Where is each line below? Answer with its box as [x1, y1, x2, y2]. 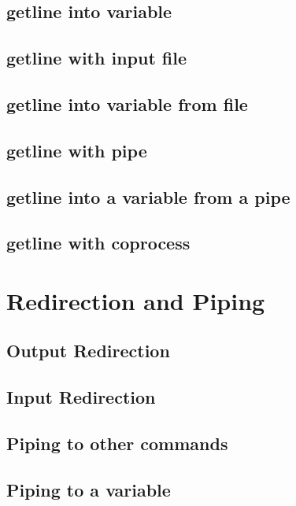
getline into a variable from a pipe [6, 184, 290, 209]
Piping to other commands [6, 431, 228, 456]
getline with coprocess [6, 231, 191, 255]
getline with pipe [6, 138, 147, 162]
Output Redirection [6, 338, 170, 363]
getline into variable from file [6, 91, 248, 116]
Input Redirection [6, 385, 156, 409]
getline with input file [6, 46, 187, 70]
